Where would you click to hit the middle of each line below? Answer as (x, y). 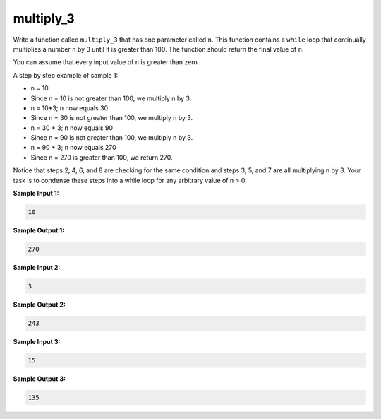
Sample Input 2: (37, 267)
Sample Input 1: (36, 194)
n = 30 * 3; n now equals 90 (72, 128)
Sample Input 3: (37, 341)
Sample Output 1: (39, 230)
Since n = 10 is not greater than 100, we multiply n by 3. (111, 98)
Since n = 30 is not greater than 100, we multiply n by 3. (112, 118)
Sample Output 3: (40, 379)
